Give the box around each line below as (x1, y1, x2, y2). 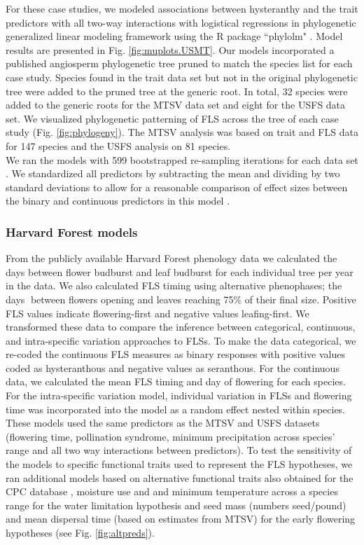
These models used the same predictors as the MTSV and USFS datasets (6, 415, 320, 430)
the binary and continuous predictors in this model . (6, 193, 230, 208)
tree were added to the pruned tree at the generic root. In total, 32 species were (6, 83, 348, 98)
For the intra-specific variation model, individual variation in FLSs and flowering (6, 388, 352, 403)
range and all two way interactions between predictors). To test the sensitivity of (6, 443, 352, 457)
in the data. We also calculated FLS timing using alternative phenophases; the (6, 278, 342, 293)
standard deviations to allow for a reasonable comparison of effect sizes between (6, 179, 348, 194)
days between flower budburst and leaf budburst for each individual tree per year (6, 264, 353, 279)
